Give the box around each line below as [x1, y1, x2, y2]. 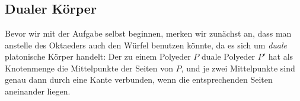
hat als [268, 50, 293, 63]
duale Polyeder [202, 50, 256, 63]
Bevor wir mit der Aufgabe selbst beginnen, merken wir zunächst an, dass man [5, 27, 292, 39]
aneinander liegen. [5, 84, 71, 97]
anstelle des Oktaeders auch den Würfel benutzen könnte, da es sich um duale [5, 38, 288, 51]
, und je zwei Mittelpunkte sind [181, 61, 295, 74]
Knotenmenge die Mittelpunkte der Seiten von [5, 61, 173, 74]
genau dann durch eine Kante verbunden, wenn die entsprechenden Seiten [5, 73, 273, 86]
